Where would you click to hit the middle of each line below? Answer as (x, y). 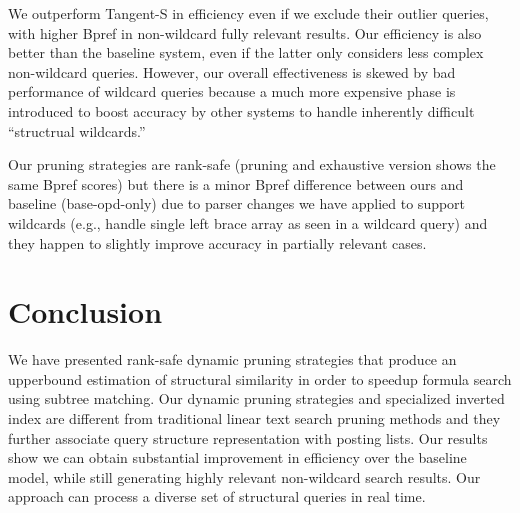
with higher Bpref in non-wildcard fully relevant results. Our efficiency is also (245, 32)
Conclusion (85, 311)
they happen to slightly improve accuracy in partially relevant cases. (217, 242)
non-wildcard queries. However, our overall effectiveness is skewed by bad (232, 71)
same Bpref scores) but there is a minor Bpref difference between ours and (236, 183)
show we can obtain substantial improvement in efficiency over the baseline (237, 457)
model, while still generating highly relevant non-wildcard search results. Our (244, 476)
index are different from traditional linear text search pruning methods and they (254, 418)
